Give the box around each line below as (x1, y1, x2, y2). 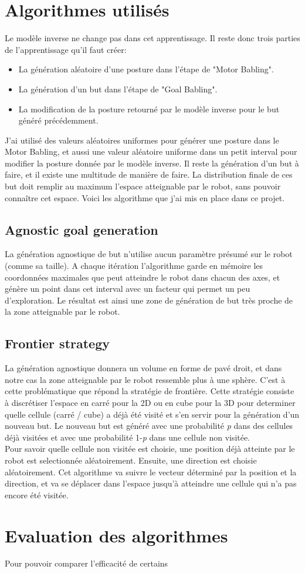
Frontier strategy (5, 334, 110, 352)
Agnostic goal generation (5, 220, 158, 238)
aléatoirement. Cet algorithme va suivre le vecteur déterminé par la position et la (5, 465, 297, 478)
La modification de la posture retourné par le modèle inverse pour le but (18, 102, 280, 115)
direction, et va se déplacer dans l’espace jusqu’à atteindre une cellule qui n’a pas (5, 477, 297, 489)
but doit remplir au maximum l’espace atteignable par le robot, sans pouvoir (5, 180, 281, 192)
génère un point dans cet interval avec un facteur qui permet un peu (5, 282, 250, 295)
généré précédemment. (18, 114, 99, 126)
